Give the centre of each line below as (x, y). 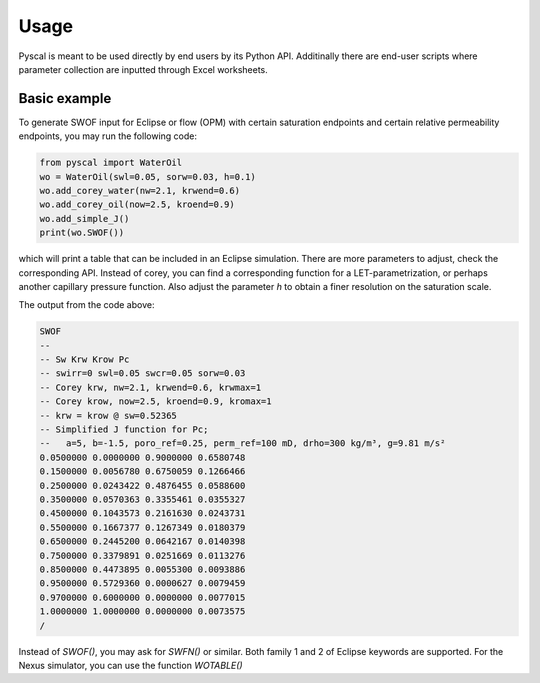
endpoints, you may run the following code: (107, 136)
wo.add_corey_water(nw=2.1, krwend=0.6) (139, 190)
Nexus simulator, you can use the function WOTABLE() (131, 665)
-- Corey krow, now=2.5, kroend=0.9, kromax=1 (155, 401)
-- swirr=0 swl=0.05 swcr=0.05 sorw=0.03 (142, 373)
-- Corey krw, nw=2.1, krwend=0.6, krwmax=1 (150, 387)
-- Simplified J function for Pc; (124, 429)
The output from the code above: (86, 305)
